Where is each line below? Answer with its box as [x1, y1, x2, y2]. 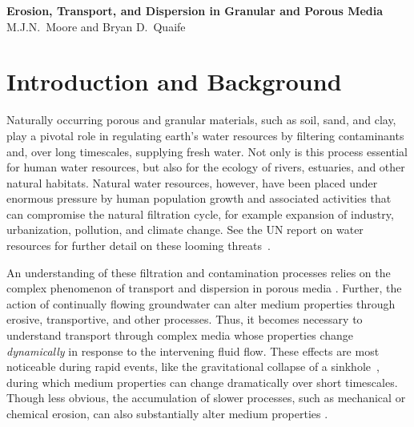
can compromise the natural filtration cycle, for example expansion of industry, [6, 205, 394, 222]
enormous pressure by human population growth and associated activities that [6, 190, 392, 207]
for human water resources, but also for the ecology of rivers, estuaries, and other [6, 159, 405, 175]
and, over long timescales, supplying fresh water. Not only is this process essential [6, 143, 408, 159]
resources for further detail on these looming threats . [6, 237, 271, 254]
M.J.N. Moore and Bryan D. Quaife [6, 18, 186, 34]
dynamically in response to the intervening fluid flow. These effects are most [6, 342, 380, 359]
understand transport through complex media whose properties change [6, 327, 354, 344]
